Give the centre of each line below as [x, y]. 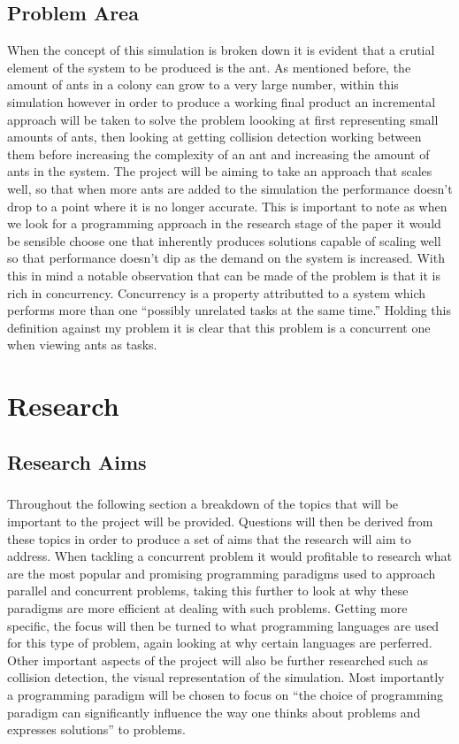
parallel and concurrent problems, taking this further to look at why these [208, 591]
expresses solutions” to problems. [96, 729]
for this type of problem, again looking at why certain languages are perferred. [220, 643]
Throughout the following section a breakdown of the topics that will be [203, 504]
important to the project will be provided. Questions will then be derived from [220, 522]
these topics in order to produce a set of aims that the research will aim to [209, 538]
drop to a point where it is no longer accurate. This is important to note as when [227, 206]
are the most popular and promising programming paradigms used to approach [222, 573]
